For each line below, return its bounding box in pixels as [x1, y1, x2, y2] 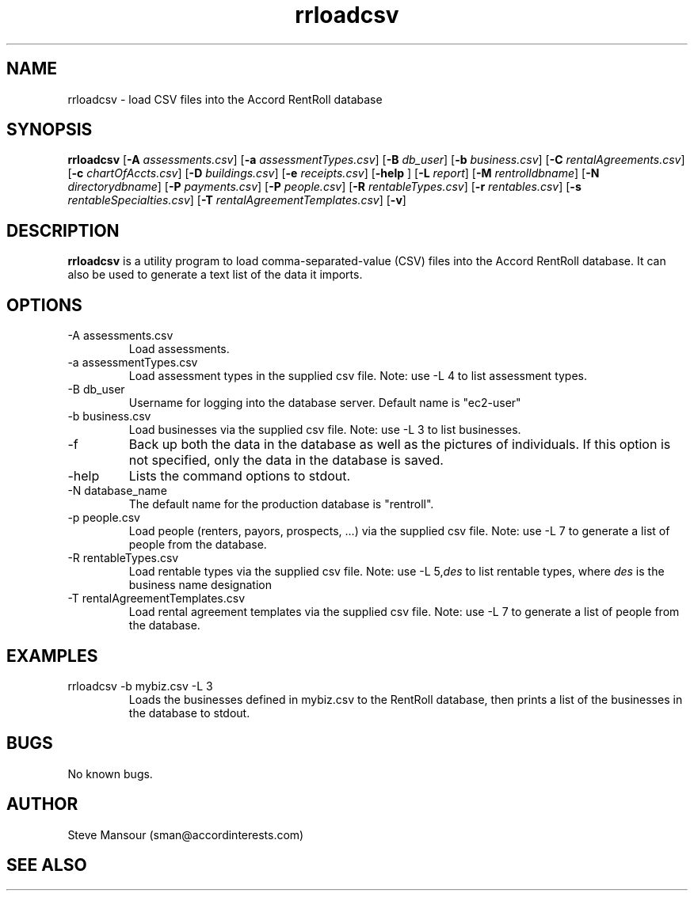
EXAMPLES [6, 645, 98, 666]
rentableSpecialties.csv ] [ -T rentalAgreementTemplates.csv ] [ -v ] [67, 193, 406, 207]
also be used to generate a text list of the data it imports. [67, 268, 363, 282]
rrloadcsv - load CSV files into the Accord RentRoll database [67, 92, 383, 106]
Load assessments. [128, 342, 230, 356]
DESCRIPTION [6, 220, 120, 241]
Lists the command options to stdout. [128, 468, 351, 485]
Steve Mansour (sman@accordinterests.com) [67, 827, 304, 842]
